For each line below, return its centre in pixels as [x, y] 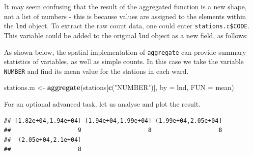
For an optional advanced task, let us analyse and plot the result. [102, 104]
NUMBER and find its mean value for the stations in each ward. [96, 71]
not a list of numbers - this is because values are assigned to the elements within [125, 16]
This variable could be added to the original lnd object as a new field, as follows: [126, 35]
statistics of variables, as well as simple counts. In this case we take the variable [124, 61]
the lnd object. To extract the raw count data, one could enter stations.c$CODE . [127, 26]
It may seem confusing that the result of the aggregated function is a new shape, [125, 6]
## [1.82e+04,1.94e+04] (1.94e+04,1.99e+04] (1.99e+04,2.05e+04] [113, 121]
